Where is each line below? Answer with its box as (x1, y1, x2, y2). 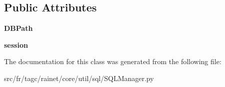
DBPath (4, 23, 33, 33)
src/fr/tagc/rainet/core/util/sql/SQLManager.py (4, 73, 154, 83)
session (4, 39, 28, 50)
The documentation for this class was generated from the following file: (4, 56, 221, 67)
